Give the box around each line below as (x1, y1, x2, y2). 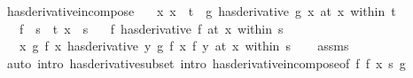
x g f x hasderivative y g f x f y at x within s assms (19, 36, 349, 55)
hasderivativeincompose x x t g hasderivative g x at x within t (6, 2, 396, 19)
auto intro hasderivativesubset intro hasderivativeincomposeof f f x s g (6, 53, 406, 72)
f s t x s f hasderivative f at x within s (19, 19, 284, 37)
